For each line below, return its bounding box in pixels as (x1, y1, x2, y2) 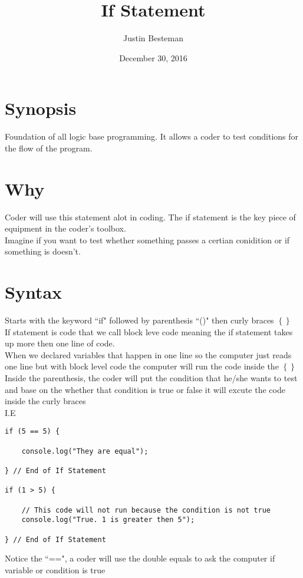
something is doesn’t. (5, 245, 81, 257)
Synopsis (5, 96, 77, 120)
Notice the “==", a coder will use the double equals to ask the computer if (5, 552, 275, 564)
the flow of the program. (5, 141, 93, 154)
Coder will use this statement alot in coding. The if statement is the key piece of (5, 210, 296, 223)
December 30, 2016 (119, 51, 187, 64)
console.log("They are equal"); (21, 447, 149, 455)
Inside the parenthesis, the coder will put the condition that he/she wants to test (5, 372, 298, 384)
